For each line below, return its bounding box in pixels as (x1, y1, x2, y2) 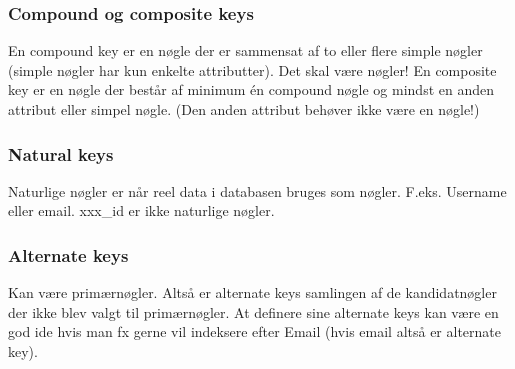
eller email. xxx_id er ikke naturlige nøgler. (8, 200, 275, 221)
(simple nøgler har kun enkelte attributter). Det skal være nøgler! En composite (8, 59, 497, 80)
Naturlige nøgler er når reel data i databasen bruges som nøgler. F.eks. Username (8, 180, 507, 201)
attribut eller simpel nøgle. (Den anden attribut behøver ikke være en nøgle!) (8, 99, 480, 119)
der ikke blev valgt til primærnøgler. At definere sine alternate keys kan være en (8, 301, 499, 322)
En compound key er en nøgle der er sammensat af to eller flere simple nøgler (8, 40, 483, 61)
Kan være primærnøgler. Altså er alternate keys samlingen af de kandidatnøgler (8, 282, 497, 303)
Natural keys (8, 141, 114, 166)
